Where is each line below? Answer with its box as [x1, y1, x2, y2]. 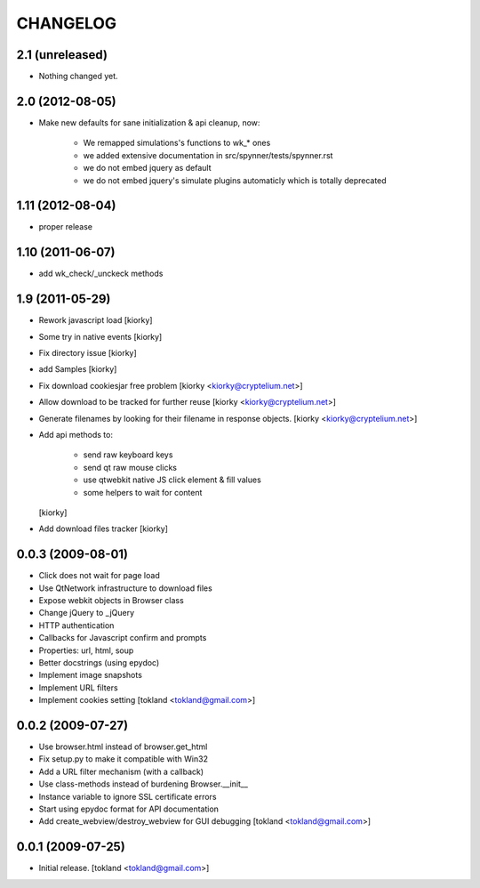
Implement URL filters [38, 682, 119, 693]
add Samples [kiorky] [38, 364, 117, 375]
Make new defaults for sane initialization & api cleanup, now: [38, 117, 260, 128]
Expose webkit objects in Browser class [38, 595, 184, 606]
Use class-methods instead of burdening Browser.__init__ [38, 779, 249, 789]
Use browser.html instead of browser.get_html [38, 741, 208, 752]
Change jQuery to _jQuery [38, 608, 135, 618]
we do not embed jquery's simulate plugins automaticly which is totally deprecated [83, 174, 387, 186]
